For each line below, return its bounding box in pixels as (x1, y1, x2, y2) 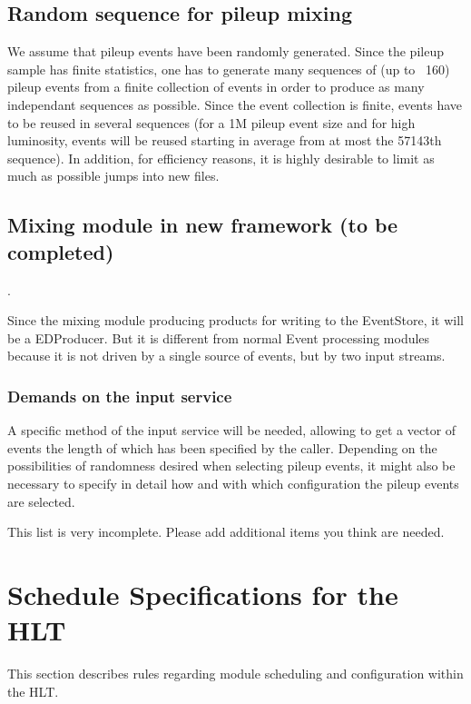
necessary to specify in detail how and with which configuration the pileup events (7, 473, 459, 492)
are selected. (7, 491, 75, 511)
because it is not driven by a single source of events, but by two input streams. (7, 346, 446, 365)
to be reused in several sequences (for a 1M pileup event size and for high (7, 113, 416, 132)
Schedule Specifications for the (7, 575, 398, 612)
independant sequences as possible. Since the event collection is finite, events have (7, 94, 462, 114)
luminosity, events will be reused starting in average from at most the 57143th (7, 131, 442, 150)
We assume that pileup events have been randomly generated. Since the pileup (7, 42, 444, 61)
